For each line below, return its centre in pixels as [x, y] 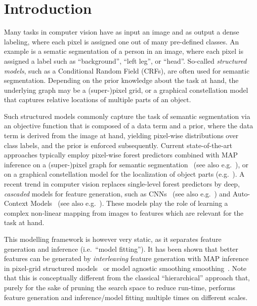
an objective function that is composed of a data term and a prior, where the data [128, 126]
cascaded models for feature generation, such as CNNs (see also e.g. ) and [117, 193]
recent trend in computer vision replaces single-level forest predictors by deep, [122, 184]
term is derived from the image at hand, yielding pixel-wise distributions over [121, 135]
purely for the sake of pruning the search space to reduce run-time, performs [120, 287]
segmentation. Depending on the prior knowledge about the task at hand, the [121, 80]
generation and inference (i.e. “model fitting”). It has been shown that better [121, 249]
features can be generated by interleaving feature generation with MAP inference [127, 258]
